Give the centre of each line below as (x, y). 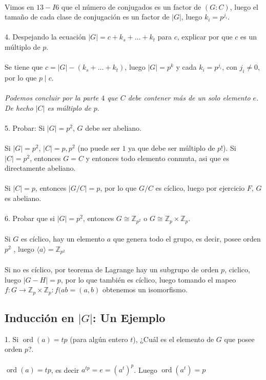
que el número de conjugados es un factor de (131, 6)
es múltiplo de (69, 107)
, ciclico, (237, 269)
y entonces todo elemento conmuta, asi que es (157, 158)
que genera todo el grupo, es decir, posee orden (187, 239)
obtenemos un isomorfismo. (145, 289)
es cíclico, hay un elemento (63, 239)
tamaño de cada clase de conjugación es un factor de (87, 17)
